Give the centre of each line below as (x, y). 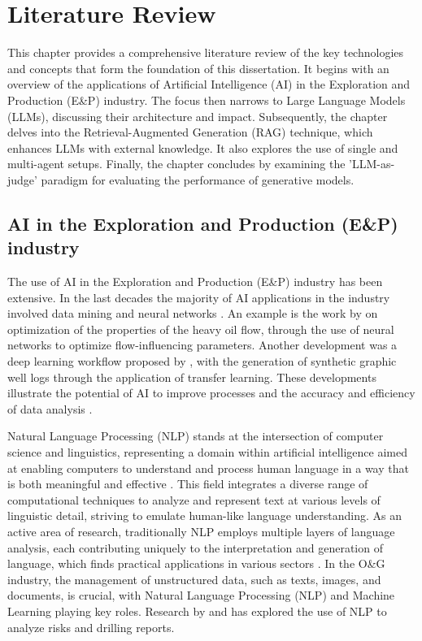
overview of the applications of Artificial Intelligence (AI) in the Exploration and (209, 84)
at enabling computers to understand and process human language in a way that (208, 468)
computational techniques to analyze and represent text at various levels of (194, 499)
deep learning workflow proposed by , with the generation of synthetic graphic (202, 361)
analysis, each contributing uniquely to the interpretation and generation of (195, 547)
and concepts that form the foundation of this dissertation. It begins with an (198, 68)
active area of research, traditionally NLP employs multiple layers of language (201, 531)
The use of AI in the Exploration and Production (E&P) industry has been (195, 282)
